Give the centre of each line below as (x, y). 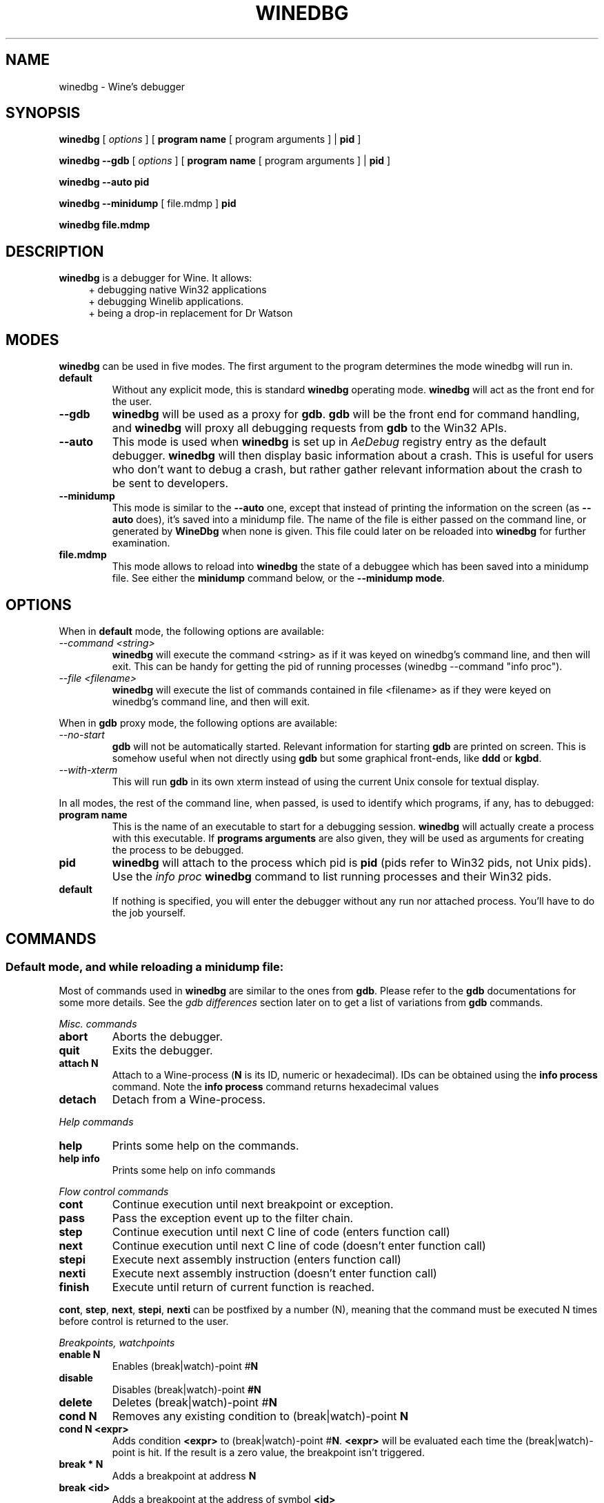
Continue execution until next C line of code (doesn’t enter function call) (299, 1246)
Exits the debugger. (162, 1051)
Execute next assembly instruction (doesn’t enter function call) (274, 1274)
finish (74, 1287)
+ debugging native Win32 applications (178, 290)
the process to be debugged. (178, 849)
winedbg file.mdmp (104, 225)
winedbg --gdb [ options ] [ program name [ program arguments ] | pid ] (225, 161)
